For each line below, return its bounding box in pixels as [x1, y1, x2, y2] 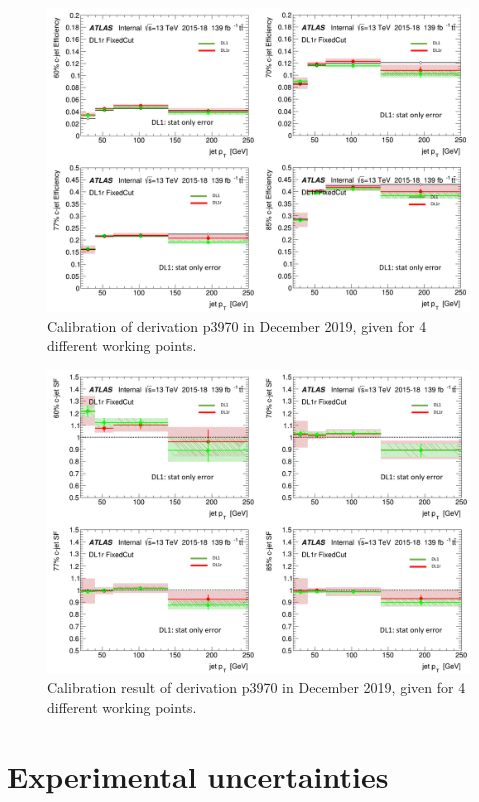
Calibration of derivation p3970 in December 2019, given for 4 [47, 315, 427, 336]
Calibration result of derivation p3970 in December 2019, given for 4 [47, 677, 466, 698]
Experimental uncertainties [7, 755, 389, 796]
